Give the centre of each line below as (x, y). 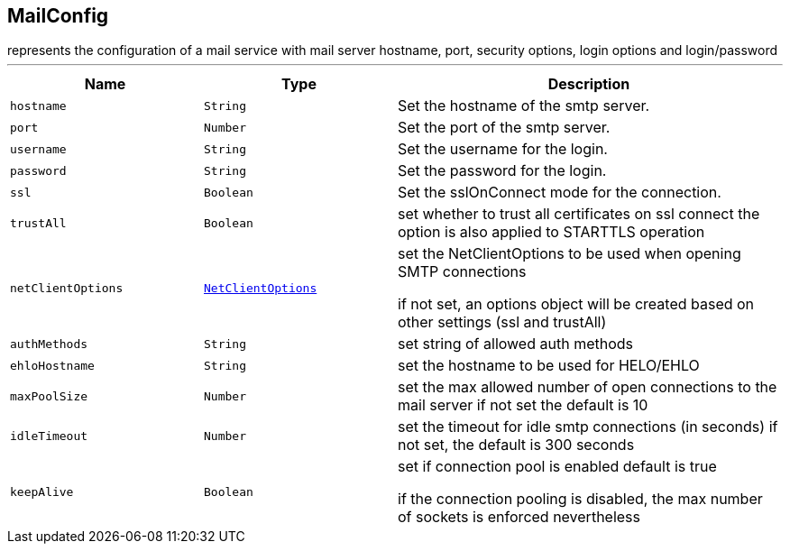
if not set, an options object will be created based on (576, 304)
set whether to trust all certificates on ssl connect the (579, 214)
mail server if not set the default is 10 (523, 405)
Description (589, 84)
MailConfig (58, 16)
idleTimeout (49, 436)
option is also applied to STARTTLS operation (551, 232)
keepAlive (42, 491)
